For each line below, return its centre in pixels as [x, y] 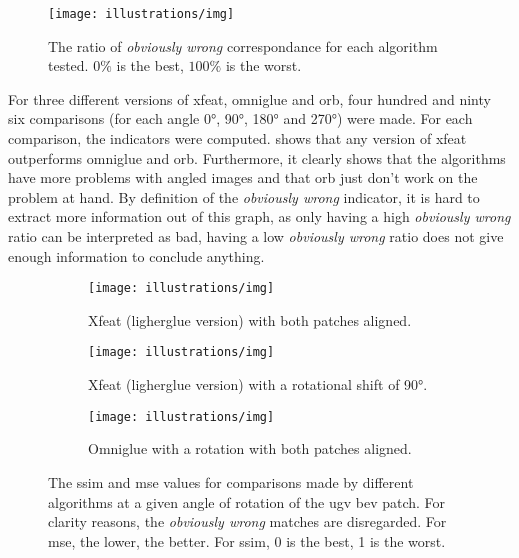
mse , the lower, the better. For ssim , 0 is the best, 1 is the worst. [247, 540]
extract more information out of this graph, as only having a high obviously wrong [259, 216]
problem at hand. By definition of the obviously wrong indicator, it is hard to [244, 196]
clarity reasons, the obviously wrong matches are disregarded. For [247, 521]
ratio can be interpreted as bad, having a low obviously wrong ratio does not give [256, 236]
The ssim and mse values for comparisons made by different [231, 481]
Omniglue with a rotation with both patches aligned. [250, 448]
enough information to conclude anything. [136, 255]
